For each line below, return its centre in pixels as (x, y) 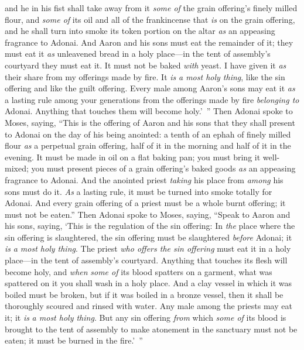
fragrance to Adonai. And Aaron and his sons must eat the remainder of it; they (149, 42)
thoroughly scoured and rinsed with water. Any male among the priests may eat (148, 306)
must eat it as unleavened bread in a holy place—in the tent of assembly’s (138, 54)
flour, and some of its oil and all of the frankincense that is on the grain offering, (150, 19)
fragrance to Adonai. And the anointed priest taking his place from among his (144, 179)
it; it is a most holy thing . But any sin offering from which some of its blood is (146, 318)
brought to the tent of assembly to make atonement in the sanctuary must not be (151, 329)
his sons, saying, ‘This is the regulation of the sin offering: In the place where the (150, 226)
